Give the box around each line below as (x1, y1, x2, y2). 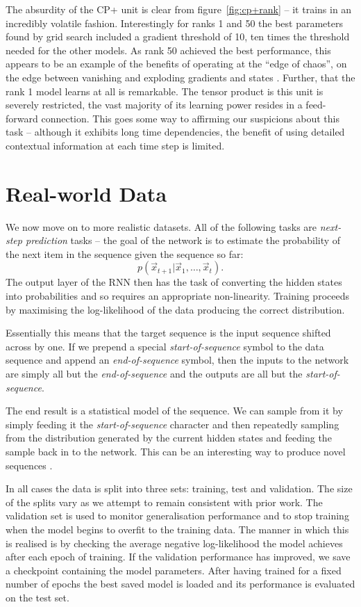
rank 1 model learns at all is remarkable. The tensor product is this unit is (6, 83, 324, 98)
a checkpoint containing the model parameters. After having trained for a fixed (6, 563, 342, 577)
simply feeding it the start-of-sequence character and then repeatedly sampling (6, 416, 339, 431)
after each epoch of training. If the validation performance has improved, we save (6, 549, 351, 564)
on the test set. (6, 590, 69, 604)
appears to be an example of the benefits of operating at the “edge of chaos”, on (6, 56, 347, 71)
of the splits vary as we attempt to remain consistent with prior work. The (6, 494, 323, 509)
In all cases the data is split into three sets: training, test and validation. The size (6, 481, 353, 496)
